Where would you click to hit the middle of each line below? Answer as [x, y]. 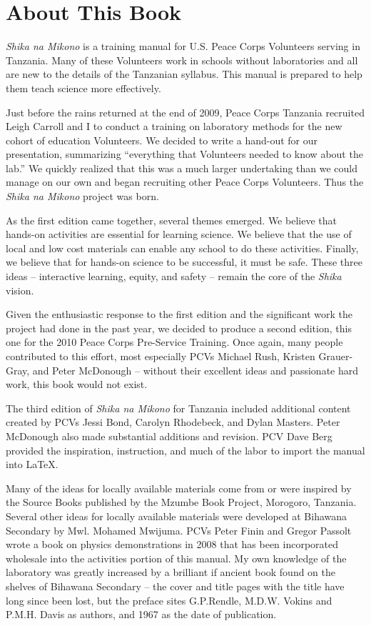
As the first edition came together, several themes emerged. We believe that [171, 220]
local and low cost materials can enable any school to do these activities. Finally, [182, 248]
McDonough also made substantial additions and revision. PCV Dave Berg [169, 436]
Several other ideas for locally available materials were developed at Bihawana [177, 516]
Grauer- [336, 356]
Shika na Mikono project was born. [82, 196]
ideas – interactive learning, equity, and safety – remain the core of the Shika [174, 276]
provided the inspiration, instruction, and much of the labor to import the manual [185, 450]
